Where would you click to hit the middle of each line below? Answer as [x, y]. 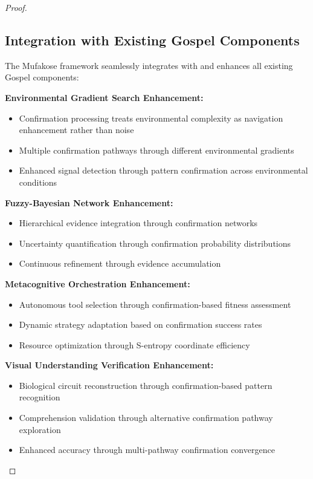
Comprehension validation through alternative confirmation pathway [146, 418]
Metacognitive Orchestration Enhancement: [98, 283]
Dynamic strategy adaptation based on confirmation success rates [140, 324]
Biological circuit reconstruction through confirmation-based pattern [146, 385]
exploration [40, 429]
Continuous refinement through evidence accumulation [120, 263]
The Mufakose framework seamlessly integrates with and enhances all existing [149, 65]
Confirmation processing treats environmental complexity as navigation [151, 118]
